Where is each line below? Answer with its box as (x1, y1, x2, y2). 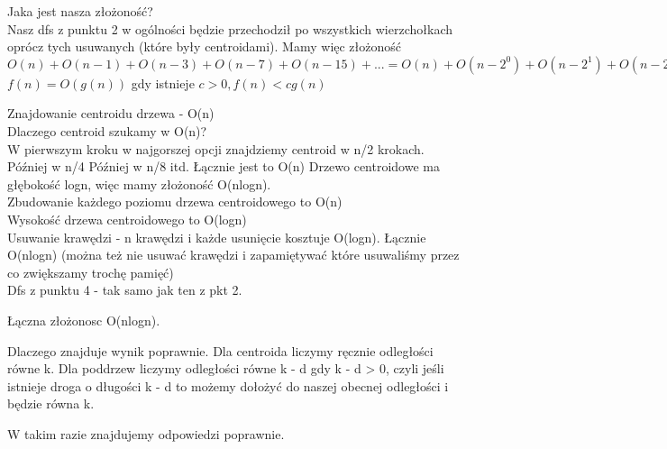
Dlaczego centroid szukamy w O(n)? (7, 121, 207, 140)
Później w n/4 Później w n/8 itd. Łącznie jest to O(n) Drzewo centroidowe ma (7, 157, 440, 176)
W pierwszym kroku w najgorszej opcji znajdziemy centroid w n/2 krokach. (7, 139, 425, 158)
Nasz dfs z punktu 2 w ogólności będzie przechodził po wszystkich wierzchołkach (7, 19, 452, 38)
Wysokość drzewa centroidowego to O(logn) (7, 209, 247, 228)
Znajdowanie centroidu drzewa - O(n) (7, 104, 215, 123)
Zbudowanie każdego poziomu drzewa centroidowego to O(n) (7, 192, 343, 211)
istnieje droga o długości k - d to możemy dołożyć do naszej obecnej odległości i (7, 376, 449, 395)
